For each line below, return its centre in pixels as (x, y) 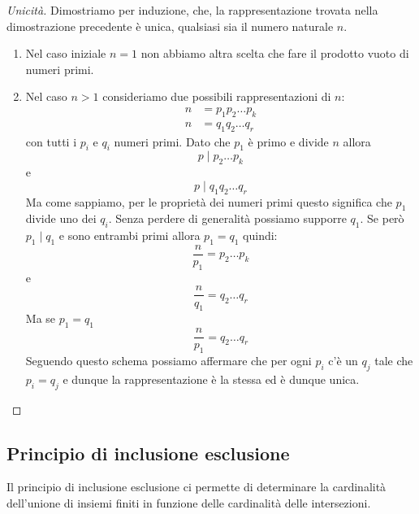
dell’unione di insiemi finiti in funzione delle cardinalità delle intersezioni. (189, 502)
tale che (394, 360)
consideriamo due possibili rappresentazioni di (217, 96)
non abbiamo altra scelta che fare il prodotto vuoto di (275, 53)
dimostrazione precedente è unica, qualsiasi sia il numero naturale (170, 26)
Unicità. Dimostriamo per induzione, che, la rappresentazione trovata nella (192, 10)
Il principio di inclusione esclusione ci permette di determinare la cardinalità (197, 487)
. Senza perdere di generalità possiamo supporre (227, 218)
